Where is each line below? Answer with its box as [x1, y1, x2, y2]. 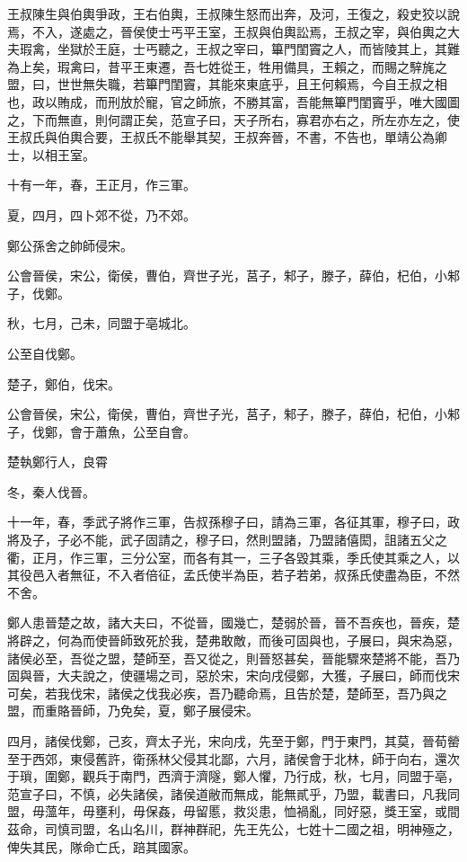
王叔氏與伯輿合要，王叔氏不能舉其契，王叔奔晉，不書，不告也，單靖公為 [7, 128, 435, 147]
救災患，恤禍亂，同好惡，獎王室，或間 [233, 802, 460, 821]
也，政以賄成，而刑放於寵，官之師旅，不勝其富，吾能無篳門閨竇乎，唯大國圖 [7, 92, 460, 111]
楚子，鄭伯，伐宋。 [7, 374, 120, 393]
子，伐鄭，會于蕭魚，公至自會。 [7, 422, 196, 440]
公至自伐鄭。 [7, 343, 83, 362]
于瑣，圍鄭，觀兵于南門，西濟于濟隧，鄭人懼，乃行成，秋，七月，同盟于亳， [7, 767, 460, 786]
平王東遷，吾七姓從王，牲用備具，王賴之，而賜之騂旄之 [119, 57, 447, 76]
